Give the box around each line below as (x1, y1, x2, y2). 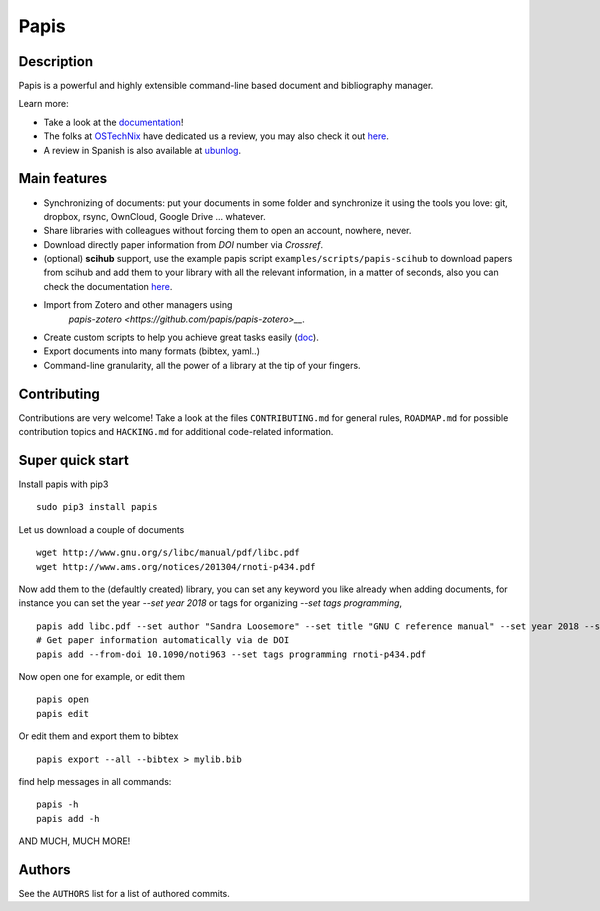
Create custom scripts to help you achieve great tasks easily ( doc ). (43, 331, 319, 344)
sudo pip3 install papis (36, 501, 158, 513)
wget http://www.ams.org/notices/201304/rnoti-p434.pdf (36, 561, 316, 572)
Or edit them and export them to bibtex (18, 730, 179, 742)
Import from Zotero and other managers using (43, 299, 233, 311)
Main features (18, 170, 108, 187)
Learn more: (18, 98, 69, 110)
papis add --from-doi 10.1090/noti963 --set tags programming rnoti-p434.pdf (36, 648, 427, 660)
